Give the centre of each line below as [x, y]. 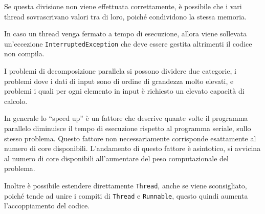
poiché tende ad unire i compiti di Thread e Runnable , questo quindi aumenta [126, 195]
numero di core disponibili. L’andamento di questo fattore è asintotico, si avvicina [132, 148]
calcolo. [16, 101]
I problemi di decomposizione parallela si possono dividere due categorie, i [120, 71]
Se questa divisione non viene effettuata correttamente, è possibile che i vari [123, 6]
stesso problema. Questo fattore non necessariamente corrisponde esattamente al [130, 138]
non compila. [24, 53]
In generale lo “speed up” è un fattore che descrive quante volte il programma [126, 118]
